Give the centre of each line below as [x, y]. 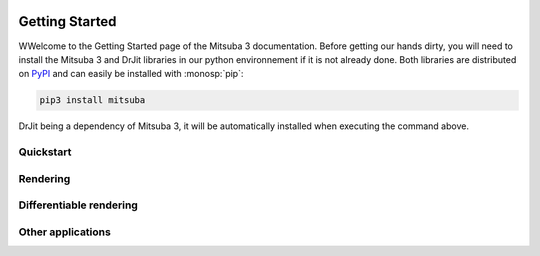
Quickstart [45, 152]
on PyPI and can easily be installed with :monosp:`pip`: [131, 74]
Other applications [65, 232]
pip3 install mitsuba [92, 100]
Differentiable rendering [78, 205]
